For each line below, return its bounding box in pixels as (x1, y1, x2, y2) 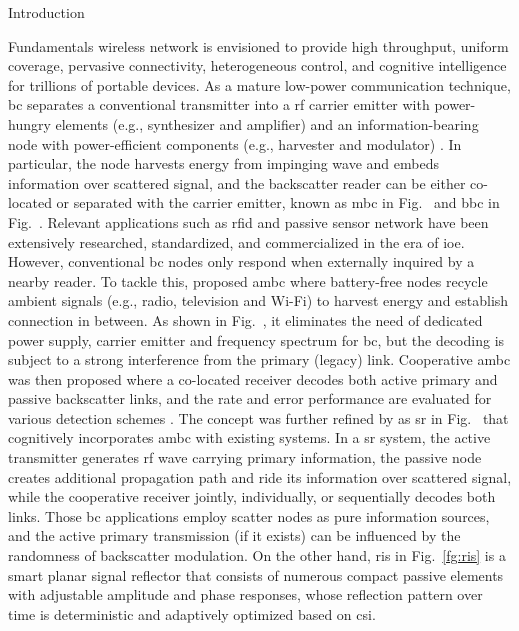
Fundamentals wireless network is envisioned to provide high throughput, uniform (8, 35, 509, 56)
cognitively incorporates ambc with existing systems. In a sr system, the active (8, 427, 491, 448)
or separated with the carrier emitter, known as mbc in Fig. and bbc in (56, 192, 500, 213)
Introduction (8, 2, 85, 22)
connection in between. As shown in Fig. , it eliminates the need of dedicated (8, 309, 483, 330)
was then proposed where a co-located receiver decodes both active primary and (8, 368, 498, 389)
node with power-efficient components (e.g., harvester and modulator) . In (8, 133, 462, 154)
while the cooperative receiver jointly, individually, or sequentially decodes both (8, 486, 496, 507)
